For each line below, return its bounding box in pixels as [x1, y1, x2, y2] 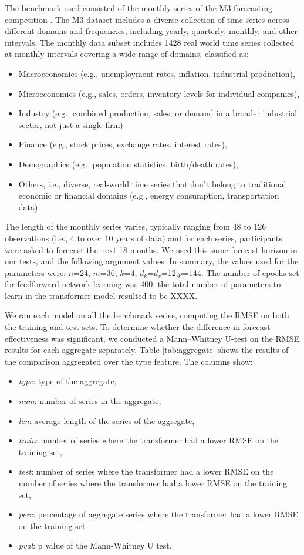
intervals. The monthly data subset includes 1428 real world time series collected [5, 36, 295, 48]
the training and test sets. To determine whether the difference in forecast [5, 321, 271, 333]
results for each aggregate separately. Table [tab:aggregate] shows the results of [5, 344, 289, 356]
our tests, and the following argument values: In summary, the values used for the [5, 255, 299, 267]
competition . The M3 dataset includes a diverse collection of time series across [5, 13, 289, 25]
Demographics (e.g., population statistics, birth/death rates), [18, 157, 238, 170]
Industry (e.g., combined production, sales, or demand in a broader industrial [18, 107, 298, 119]
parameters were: [5, 266, 66, 278]
